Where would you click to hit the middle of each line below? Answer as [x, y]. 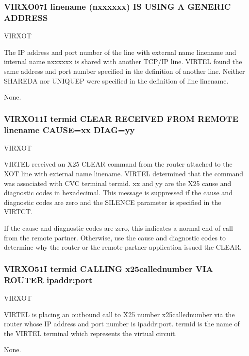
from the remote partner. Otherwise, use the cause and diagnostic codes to [115, 237]
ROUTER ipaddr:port [48, 280]
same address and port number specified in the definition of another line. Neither [124, 71]
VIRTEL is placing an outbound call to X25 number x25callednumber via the [119, 314]
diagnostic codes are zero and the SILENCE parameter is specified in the [113, 202]
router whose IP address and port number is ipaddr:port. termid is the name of [122, 324]
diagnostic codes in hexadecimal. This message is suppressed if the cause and [118, 193]
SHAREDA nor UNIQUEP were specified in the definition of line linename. [116, 80]
